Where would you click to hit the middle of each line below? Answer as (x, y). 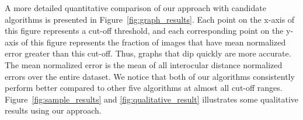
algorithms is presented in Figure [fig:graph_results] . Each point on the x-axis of (150, 19)
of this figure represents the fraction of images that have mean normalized (154, 42)
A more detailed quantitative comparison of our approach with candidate (135, 8)
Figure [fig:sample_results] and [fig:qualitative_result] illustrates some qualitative (152, 99)
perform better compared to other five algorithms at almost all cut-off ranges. (144, 88)
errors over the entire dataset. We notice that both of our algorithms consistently (150, 76)
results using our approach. (53, 110)
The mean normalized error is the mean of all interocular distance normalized (144, 64)
